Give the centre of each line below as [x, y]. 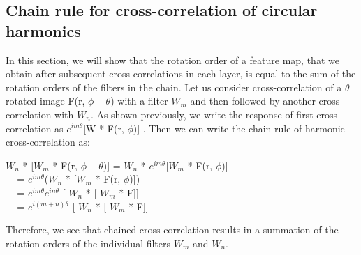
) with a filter [139, 101]
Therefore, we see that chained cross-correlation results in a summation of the [172, 230]
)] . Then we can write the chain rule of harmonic [239, 128]
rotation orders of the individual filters [88, 243]
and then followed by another [253, 101]
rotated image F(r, [45, 101]
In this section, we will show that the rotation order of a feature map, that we [172, 60]
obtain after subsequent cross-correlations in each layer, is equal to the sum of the [181, 74]
